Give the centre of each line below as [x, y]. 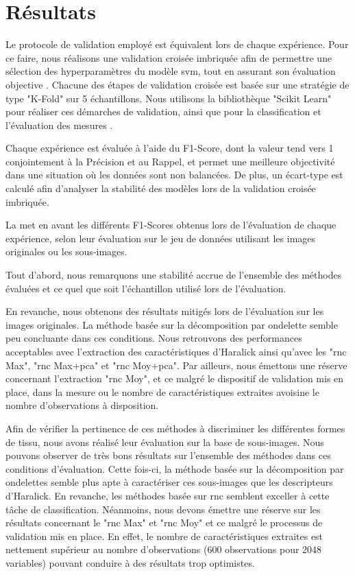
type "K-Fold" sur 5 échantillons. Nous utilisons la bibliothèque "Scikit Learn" [169, 98]
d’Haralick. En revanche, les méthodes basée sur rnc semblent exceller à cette [168, 495]
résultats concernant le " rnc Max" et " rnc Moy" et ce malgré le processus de [164, 523]
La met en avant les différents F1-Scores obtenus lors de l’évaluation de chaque [171, 225]
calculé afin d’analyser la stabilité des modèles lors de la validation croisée [161, 188]
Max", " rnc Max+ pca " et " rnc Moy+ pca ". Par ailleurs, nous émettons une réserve [176, 365]
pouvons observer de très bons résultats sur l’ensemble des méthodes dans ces [168, 455]
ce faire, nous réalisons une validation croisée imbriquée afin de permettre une [169, 57]
